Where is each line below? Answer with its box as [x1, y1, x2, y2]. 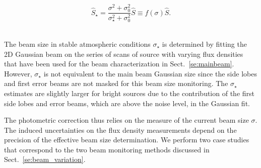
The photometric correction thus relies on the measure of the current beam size [4, 115, 249, 125]
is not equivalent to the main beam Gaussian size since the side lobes [43, 68, 257, 78]
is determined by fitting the [162, 38, 247, 49]
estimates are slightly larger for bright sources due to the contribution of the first [4, 88, 254, 98]
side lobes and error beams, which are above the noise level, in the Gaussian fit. [4, 98, 250, 108]
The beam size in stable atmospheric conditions [4, 38, 151, 49]
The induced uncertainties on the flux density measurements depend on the [4, 124, 237, 135]
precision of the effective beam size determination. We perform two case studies [4, 134, 249, 145]
